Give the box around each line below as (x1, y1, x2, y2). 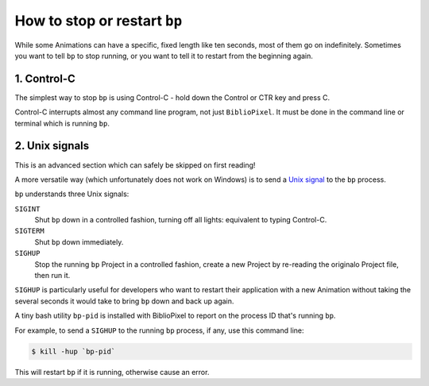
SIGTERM (14, 226, 45, 236)
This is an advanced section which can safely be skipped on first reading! (14, 160, 256, 170)
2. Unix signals (14, 139, 90, 152)
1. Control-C (14, 71, 75, 85)
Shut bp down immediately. (34, 237, 124, 246)
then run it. (34, 271, 71, 280)
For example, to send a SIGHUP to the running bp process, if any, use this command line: (14, 326, 304, 335)
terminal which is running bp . (14, 118, 110, 128)
